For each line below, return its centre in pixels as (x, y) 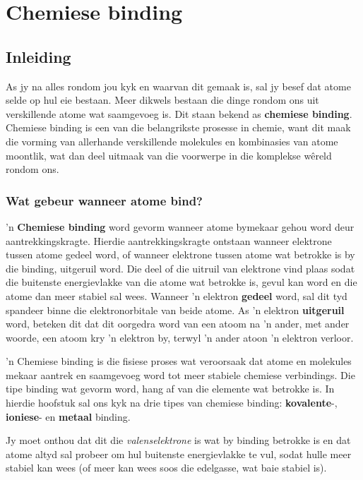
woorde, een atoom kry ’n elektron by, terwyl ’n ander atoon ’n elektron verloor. (180, 337)
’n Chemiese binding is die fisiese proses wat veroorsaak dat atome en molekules (179, 361)
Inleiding (38, 56)
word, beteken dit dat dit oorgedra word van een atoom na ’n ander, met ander (178, 324)
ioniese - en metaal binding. (68, 416)
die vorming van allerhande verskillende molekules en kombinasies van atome (172, 141)
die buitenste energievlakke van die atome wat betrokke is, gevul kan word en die (181, 282)
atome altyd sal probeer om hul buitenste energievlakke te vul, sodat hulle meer (179, 454)
